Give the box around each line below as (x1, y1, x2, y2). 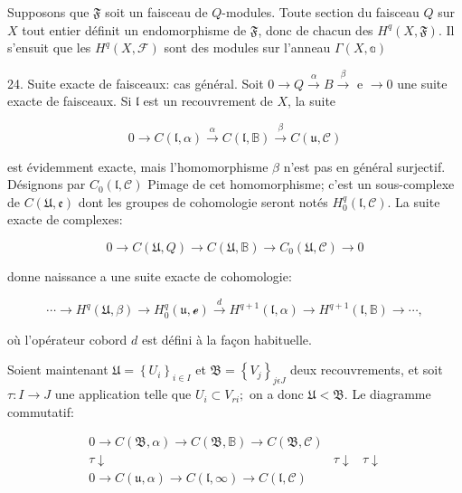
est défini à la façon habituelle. (141, 329, 312, 348)
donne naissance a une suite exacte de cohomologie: (7, 266, 292, 285)
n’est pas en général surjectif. (283, 156, 446, 175)
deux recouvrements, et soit (290, 360, 443, 379)
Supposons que (7, 3, 90, 21)
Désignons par (7, 175, 86, 194)
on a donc (249, 384, 304, 403)
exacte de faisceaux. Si (7, 91, 132, 110)
